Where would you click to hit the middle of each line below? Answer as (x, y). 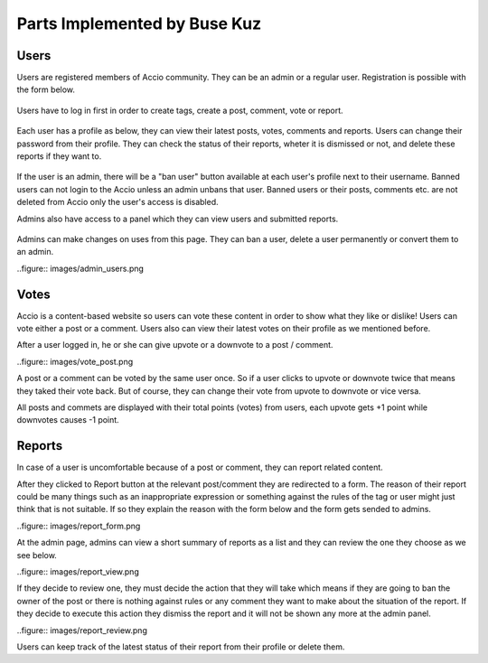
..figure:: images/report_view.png (78, 572)
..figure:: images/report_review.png (82, 630)
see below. (37, 555)
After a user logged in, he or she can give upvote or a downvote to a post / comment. (175, 345)
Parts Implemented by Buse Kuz (139, 23)
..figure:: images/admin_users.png (80, 268)
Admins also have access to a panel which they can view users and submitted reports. (178, 219)
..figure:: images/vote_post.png (75, 361)
